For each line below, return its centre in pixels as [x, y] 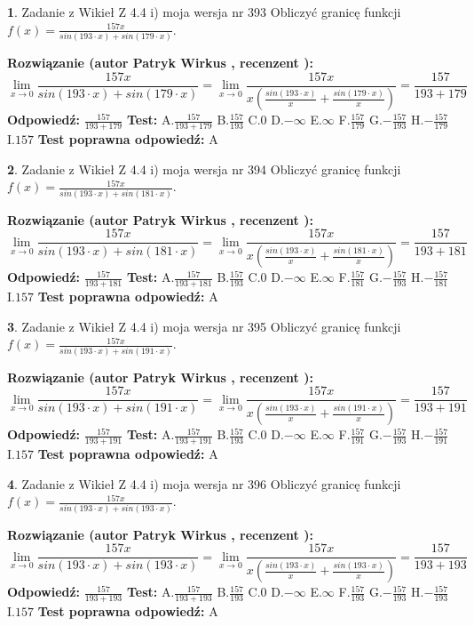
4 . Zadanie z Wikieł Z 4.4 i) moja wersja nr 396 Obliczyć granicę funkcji [204, 483]
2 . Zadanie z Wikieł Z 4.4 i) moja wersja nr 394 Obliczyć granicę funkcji [204, 169]
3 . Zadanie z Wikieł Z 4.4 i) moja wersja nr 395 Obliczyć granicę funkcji [204, 326]
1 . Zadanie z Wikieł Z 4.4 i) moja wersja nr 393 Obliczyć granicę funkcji [204, 12]
